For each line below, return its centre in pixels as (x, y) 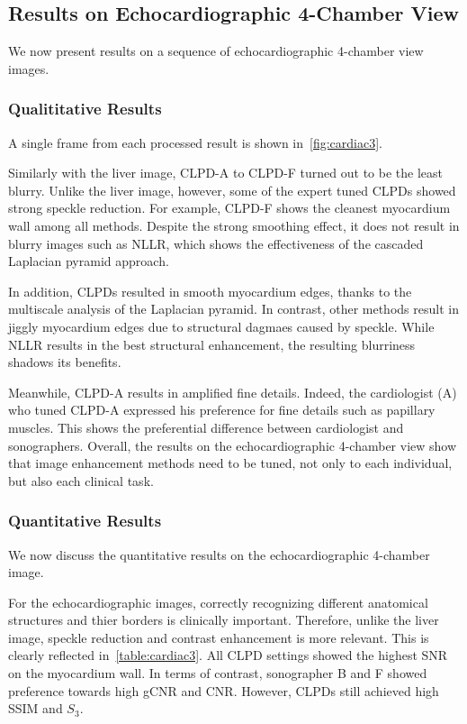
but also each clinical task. (81, 480)
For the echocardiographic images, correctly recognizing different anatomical (218, 602)
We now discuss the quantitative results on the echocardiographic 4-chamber (219, 554)
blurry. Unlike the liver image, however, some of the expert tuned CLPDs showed (232, 190)
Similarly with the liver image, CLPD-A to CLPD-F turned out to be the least (225, 173)
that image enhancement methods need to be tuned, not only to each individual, (230, 463)
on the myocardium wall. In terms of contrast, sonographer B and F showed (218, 673)
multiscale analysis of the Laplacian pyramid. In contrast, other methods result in (233, 309)
